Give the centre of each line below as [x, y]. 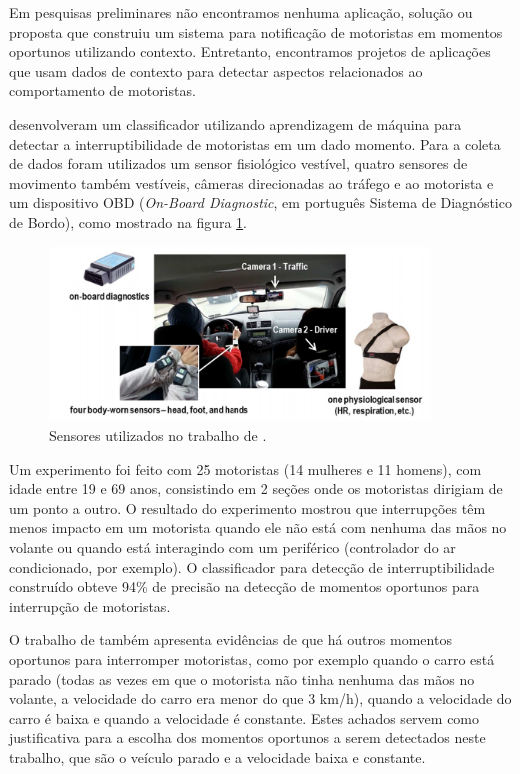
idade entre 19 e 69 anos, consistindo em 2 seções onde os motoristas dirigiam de [256, 488]
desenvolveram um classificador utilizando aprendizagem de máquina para [235, 123]
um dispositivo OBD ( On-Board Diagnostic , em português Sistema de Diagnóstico [260, 202]
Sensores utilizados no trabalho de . [158, 434]
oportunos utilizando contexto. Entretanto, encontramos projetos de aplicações [250, 51]
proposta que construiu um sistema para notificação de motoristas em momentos [256, 31]
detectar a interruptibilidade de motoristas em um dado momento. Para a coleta [255, 143]
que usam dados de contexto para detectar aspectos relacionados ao [216, 70]
